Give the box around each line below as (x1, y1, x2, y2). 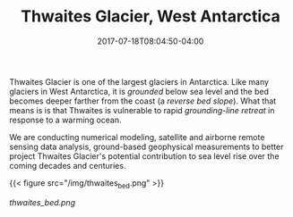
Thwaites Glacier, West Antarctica (21, 6, 280, 27)
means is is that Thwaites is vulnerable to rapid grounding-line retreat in (9, 104, 275, 115)
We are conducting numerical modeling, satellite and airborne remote (9, 131, 265, 142)
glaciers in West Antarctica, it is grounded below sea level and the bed (9, 86, 269, 96)
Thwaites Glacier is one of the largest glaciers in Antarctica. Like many (9, 76, 270, 87)
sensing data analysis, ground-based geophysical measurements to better (9, 141, 284, 152)
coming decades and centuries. (9, 160, 126, 171)
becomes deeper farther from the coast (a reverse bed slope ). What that (9, 96, 277, 106)
